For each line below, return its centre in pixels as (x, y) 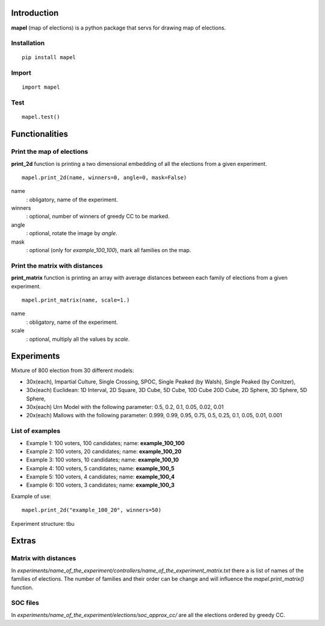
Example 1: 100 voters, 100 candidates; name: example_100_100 (105, 443)
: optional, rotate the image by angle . (72, 233)
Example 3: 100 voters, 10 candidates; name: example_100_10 (103, 460)
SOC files (25, 603)
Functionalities (40, 134)
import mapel (41, 87)
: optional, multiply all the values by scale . (78, 339)
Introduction (35, 13)
